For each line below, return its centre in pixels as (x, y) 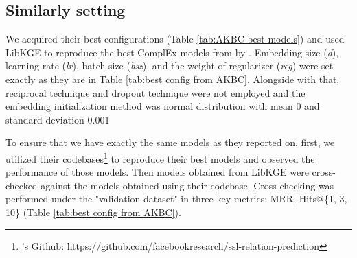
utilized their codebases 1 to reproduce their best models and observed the (160, 157)
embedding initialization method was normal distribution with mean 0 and (163, 106)
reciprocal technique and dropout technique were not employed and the (156, 92)
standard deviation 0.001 (58, 119)
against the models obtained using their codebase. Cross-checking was (187, 185)
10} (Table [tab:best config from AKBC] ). (93, 212)
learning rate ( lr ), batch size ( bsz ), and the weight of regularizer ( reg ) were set (170, 66)
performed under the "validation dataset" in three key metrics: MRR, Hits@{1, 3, (176, 199)
